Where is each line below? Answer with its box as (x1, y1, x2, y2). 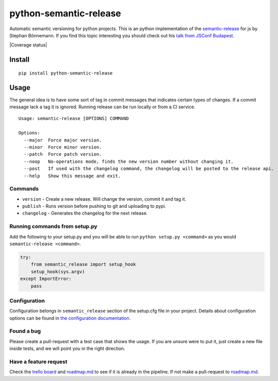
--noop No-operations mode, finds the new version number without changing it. (23, 158, 234, 164)
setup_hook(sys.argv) (31, 269, 85, 274)
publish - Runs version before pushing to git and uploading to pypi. (22, 203, 166, 209)
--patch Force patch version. (23, 151, 102, 157)
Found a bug (9, 327, 41, 335)
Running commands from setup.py (9, 223, 98, 230)
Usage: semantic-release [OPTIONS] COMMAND (18, 115, 129, 122)
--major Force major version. (23, 137, 102, 143)
